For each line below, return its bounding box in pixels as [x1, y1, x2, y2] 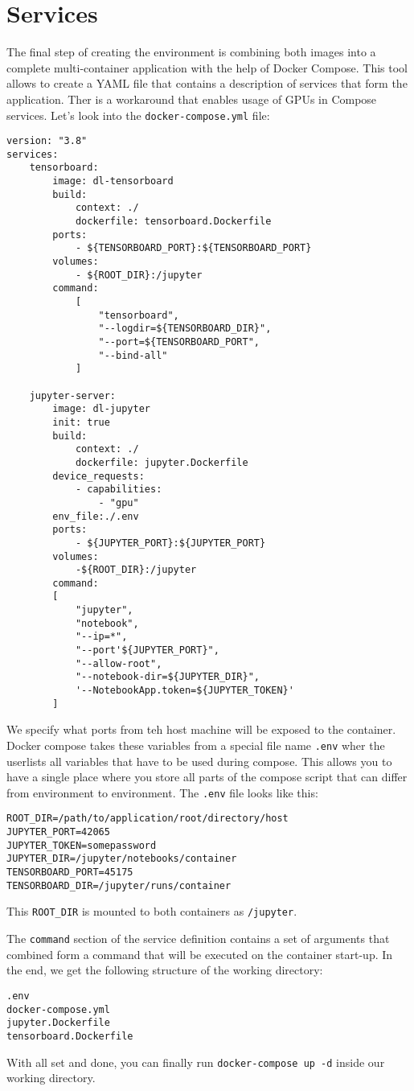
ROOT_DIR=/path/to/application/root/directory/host [6, 813, 289, 825]
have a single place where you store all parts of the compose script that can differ [6, 768, 408, 785]
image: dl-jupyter [52, 403, 150, 415]
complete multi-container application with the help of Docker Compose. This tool [6, 59, 408, 76]
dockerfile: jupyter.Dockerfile [75, 456, 248, 468]
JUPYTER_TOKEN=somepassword [6, 839, 157, 851]
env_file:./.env [52, 510, 139, 522]
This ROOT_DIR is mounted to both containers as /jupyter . [6, 903, 297, 920]
